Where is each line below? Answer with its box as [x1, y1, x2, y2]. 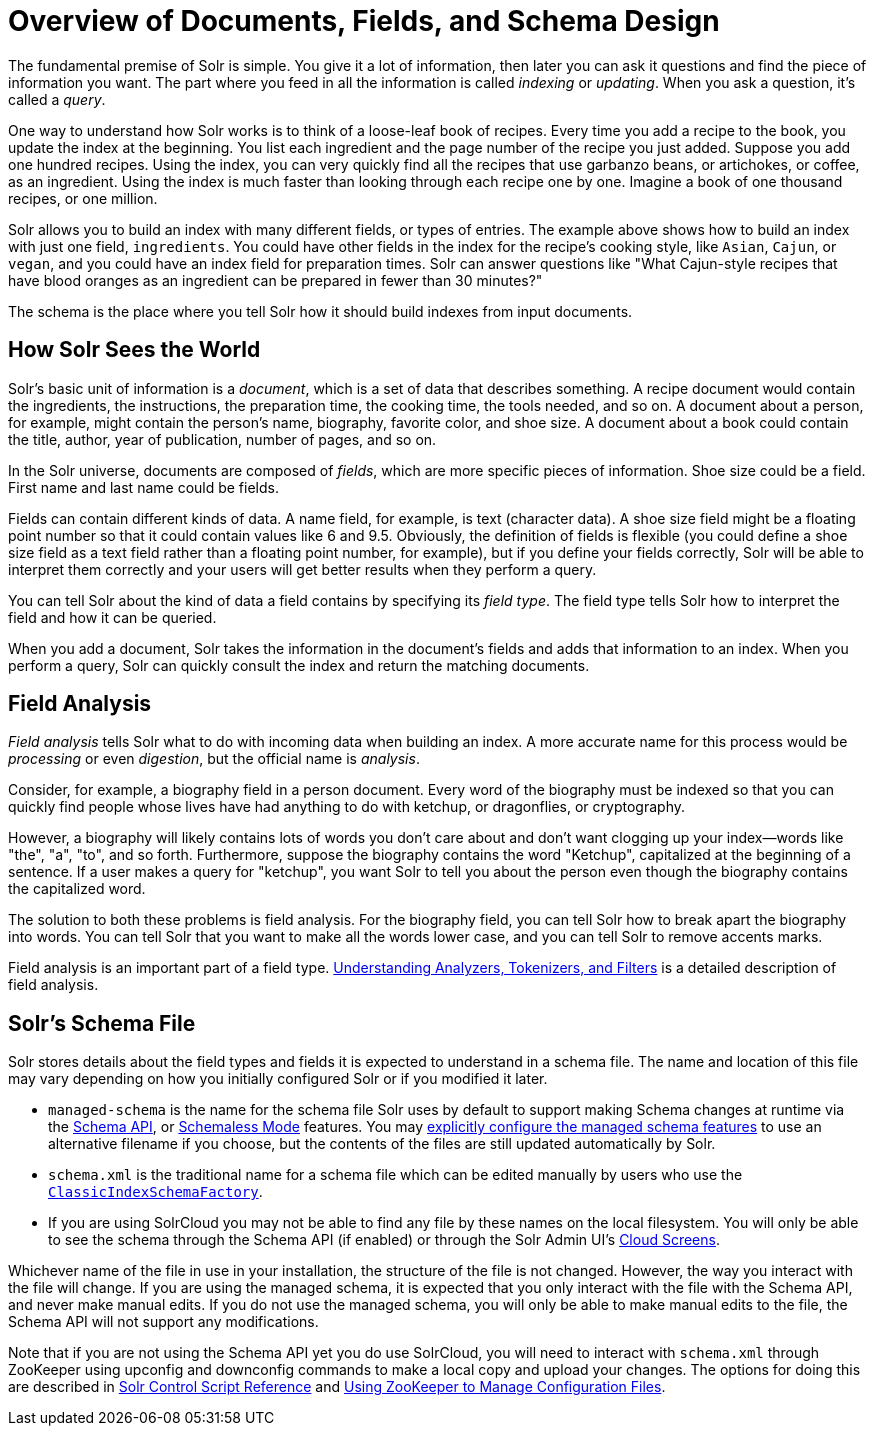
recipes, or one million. [8, 189, 158, 207]
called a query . [8, 90, 106, 108]
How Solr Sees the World [8, 337, 261, 363]
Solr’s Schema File [8, 1010, 196, 1036]
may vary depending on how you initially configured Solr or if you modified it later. [8, 1070, 548, 1088]
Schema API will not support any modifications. [8, 1313, 319, 1331]
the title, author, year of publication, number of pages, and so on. [8, 430, 437, 448]
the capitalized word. [8, 880, 146, 898]
